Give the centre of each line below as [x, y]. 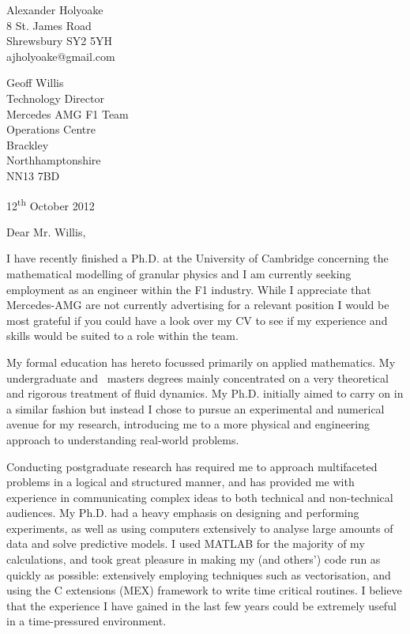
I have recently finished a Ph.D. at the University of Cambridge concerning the [197, 258]
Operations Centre [51, 129]
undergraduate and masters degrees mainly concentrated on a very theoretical [197, 377]
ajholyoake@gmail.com [61, 56]
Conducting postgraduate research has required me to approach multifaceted [192, 466]
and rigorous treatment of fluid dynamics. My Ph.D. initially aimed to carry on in [205, 393]
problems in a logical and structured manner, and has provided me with [181, 482]
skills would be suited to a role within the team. [122, 336]
